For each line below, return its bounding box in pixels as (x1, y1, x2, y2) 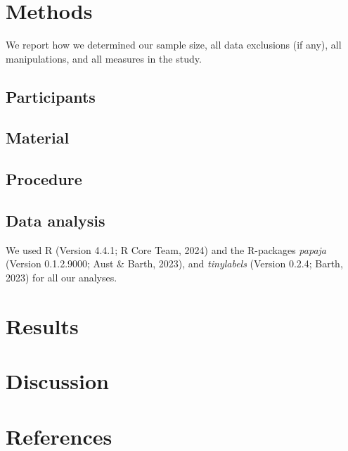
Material (6, 127, 70, 148)
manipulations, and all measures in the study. (6, 51, 202, 65)
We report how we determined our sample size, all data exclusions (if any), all (6, 37, 342, 52)
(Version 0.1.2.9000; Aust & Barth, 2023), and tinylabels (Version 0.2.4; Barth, (6, 256, 343, 271)
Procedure (6, 168, 82, 190)
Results (6, 311, 79, 340)
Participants (6, 85, 96, 107)
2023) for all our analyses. (6, 270, 117, 285)
